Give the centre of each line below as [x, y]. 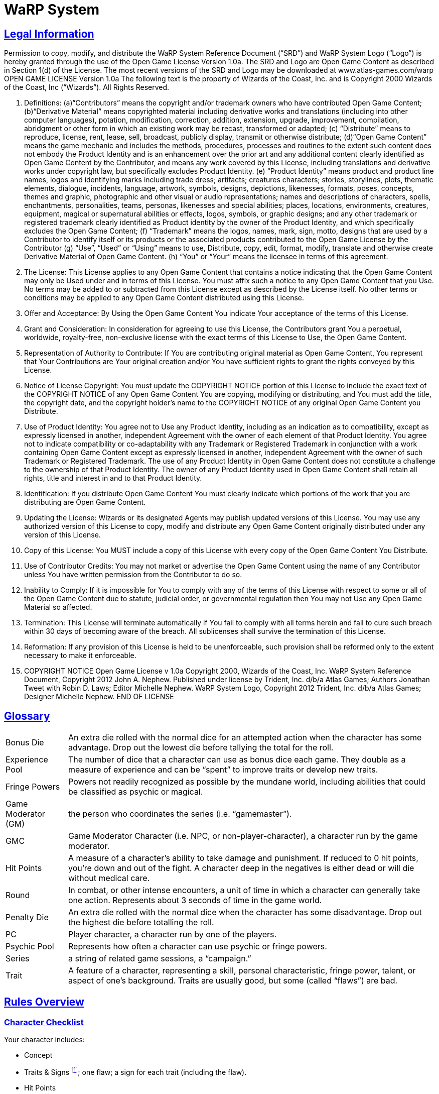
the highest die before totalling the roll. [141, 922]
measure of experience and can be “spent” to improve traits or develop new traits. [223, 770]
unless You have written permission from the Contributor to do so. [133, 575]
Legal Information [49, 34]
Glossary [27, 716]
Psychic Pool [30, 947]
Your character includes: [44, 1040]
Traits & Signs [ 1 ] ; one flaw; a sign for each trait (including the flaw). [135, 1071]
